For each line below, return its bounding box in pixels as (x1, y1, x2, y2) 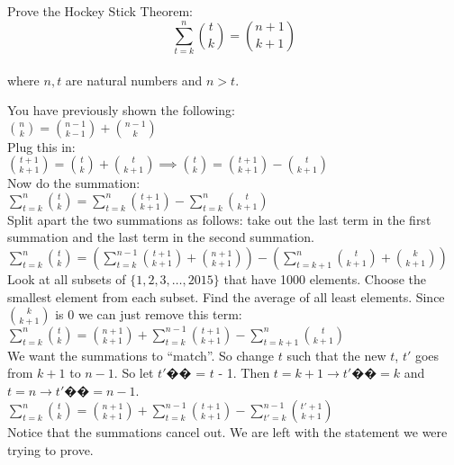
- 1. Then (218, 363, 270, 382)
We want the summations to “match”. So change (7, 345, 275, 364)
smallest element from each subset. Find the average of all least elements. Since (7, 287, 445, 306)
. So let (113, 363, 154, 382)
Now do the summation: (7, 174, 141, 192)
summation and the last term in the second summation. (7, 228, 314, 246)
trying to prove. (7, 440, 94, 459)
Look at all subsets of (7, 270, 126, 289)
